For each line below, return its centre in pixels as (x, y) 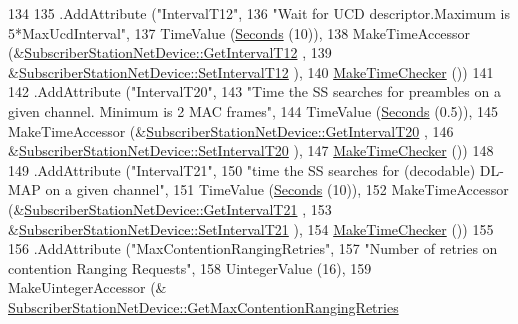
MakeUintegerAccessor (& (87, 287)
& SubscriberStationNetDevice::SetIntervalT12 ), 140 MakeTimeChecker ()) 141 (251, 71)
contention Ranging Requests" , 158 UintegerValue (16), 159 (190, 267)
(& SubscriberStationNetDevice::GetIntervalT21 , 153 (170, 208)
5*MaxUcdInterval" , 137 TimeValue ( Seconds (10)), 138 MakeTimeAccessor (239, 32)
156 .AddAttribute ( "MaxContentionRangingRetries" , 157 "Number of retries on (253, 248)
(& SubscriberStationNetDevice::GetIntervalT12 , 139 (170, 52)
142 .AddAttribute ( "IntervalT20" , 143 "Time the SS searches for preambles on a (254, 91)
